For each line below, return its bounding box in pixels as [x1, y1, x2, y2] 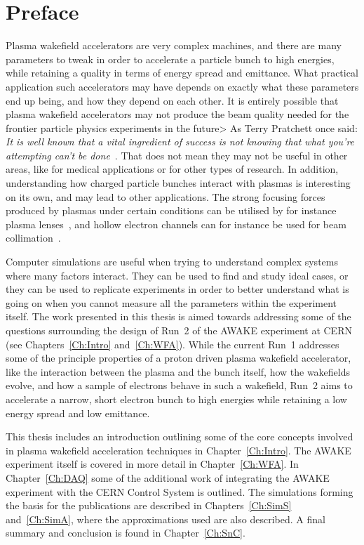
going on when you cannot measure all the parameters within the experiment [6, 295, 337, 310]
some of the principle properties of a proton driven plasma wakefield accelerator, [6, 350, 351, 365]
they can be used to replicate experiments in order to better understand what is [6, 282, 349, 296]
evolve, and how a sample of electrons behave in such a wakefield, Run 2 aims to [6, 378, 353, 393]
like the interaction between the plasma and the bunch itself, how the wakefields [6, 364, 351, 379]
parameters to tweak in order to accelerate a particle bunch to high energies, [6, 51, 335, 66]
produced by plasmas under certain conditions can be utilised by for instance [6, 203, 337, 218]
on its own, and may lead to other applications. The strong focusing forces [6, 189, 325, 204]
